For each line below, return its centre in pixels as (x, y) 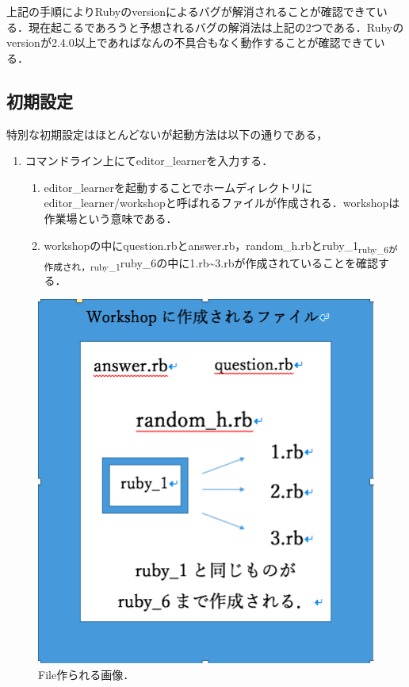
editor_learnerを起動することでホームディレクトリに (178, 187)
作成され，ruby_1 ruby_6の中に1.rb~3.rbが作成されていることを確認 (211, 263)
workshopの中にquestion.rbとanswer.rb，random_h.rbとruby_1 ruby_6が (221, 246)
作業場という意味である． (111, 218)
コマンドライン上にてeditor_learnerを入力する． (149, 161)
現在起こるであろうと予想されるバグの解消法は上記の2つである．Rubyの (216, 27)
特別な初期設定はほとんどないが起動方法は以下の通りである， (167, 134)
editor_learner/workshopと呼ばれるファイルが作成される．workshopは (222, 203)
